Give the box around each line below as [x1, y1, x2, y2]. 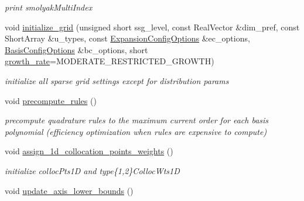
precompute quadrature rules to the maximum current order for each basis [5, 114, 269, 126]
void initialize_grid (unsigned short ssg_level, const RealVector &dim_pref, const [5, 20, 300, 33]
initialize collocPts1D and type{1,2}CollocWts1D [5, 164, 180, 176]
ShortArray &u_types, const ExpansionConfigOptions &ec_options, [5, 32, 250, 44]
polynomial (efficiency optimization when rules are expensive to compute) [5, 125, 267, 137]
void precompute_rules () [5, 94, 97, 106]
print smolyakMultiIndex [5, 1, 93, 13]
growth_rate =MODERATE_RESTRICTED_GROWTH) [5, 55, 214, 67]
